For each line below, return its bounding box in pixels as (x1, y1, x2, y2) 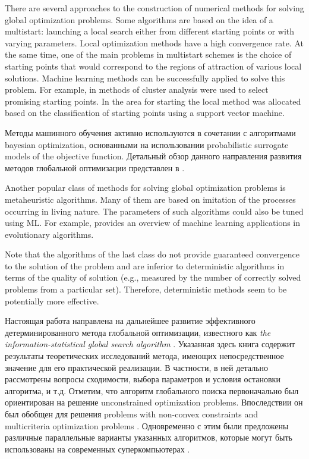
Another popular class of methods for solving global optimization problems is (5, 181, 286, 194)
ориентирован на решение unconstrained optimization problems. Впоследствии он (5, 396, 303, 408)
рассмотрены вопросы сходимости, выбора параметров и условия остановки (5, 373, 280, 385)
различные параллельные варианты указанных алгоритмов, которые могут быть (5, 431, 292, 444)
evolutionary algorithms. (5, 228, 94, 240)
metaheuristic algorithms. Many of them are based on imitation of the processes (5, 193, 296, 205)
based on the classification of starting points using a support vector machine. (5, 106, 285, 119)
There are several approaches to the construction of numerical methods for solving (5, 2, 304, 14)
